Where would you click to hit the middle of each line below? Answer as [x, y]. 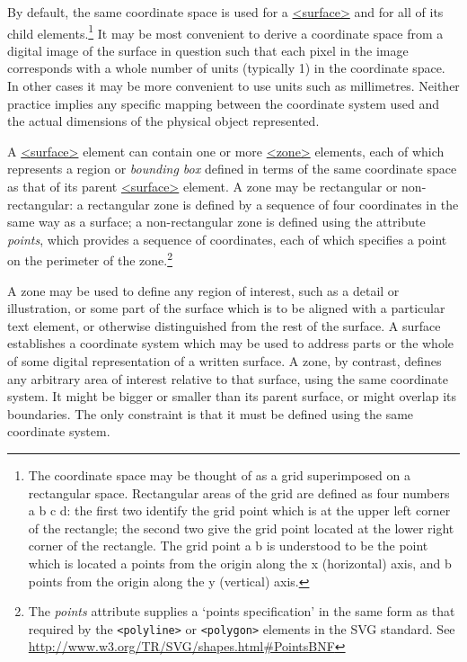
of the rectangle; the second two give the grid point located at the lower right [241, 528]
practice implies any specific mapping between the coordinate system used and [224, 103]
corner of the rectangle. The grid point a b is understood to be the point [228, 546]
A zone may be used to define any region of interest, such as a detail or [203, 290]
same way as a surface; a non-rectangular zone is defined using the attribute [216, 222]
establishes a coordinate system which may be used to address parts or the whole [231, 343]
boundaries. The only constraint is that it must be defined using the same [211, 413]
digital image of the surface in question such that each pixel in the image [208, 50]
